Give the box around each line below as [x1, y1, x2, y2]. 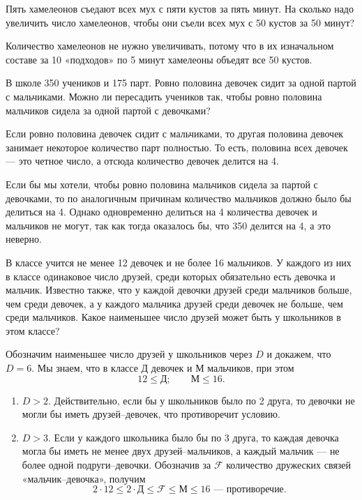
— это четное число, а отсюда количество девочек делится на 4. [6, 153, 279, 168]
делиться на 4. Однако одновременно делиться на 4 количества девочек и [6, 204, 317, 219]
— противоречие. [213, 485, 287, 495]
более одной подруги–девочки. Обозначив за [22, 457, 211, 472]
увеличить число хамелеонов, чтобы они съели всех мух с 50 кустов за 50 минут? [6, 15, 355, 29]
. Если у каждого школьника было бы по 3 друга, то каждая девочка [48, 430, 339, 444]
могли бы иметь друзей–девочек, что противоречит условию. [22, 407, 280, 421]
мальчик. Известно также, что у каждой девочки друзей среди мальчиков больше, [6, 282, 352, 297]
